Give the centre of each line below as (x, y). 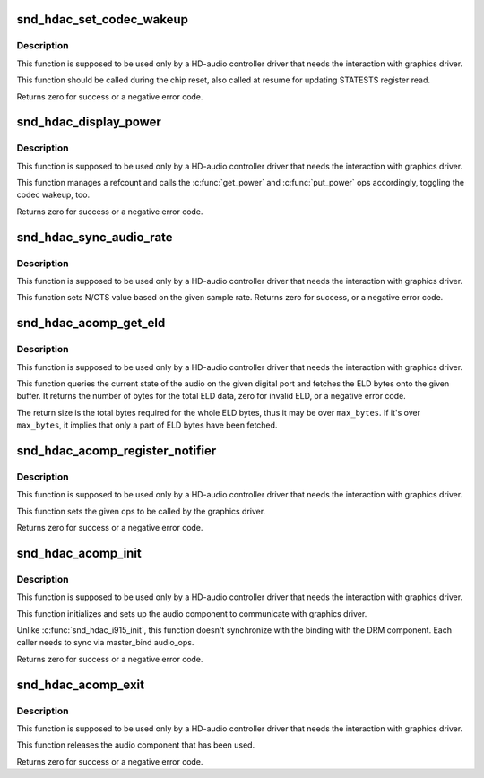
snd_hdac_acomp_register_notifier (117, 450)
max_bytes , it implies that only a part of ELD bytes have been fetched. (147, 425)
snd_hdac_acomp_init (79, 553)
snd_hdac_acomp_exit (81, 684)
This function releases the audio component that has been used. (136, 745)
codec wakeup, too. (53, 195)
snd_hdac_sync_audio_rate (95, 237)
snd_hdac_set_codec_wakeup (102, 19)
